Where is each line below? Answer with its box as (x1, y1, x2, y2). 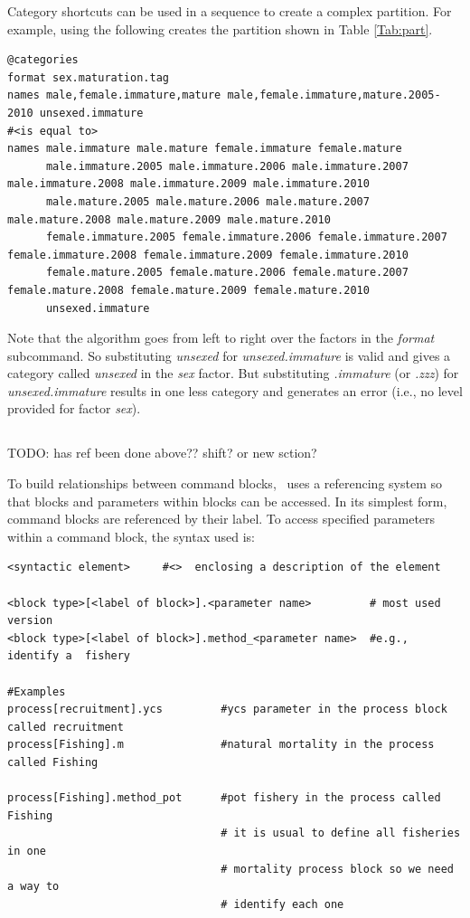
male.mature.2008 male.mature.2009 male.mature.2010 (7, 213, 331, 226)
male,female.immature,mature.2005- (227, 89, 441, 102)
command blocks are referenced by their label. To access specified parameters (7, 509, 436, 528)
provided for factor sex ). (7, 399, 141, 418)
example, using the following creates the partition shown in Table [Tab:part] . (7, 19, 433, 38)
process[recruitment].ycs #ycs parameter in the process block (7, 703, 447, 716)
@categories (7, 53, 79, 67)
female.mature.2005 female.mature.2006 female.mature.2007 (45, 266, 409, 279)
